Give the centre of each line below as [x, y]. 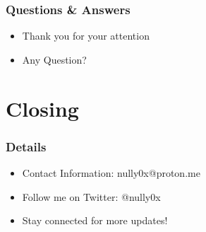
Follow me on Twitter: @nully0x [91, 196]
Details [26, 146]
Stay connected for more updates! [95, 220]
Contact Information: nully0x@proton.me [111, 173]
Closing [42, 108]
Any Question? [54, 59]
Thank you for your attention [86, 36]
